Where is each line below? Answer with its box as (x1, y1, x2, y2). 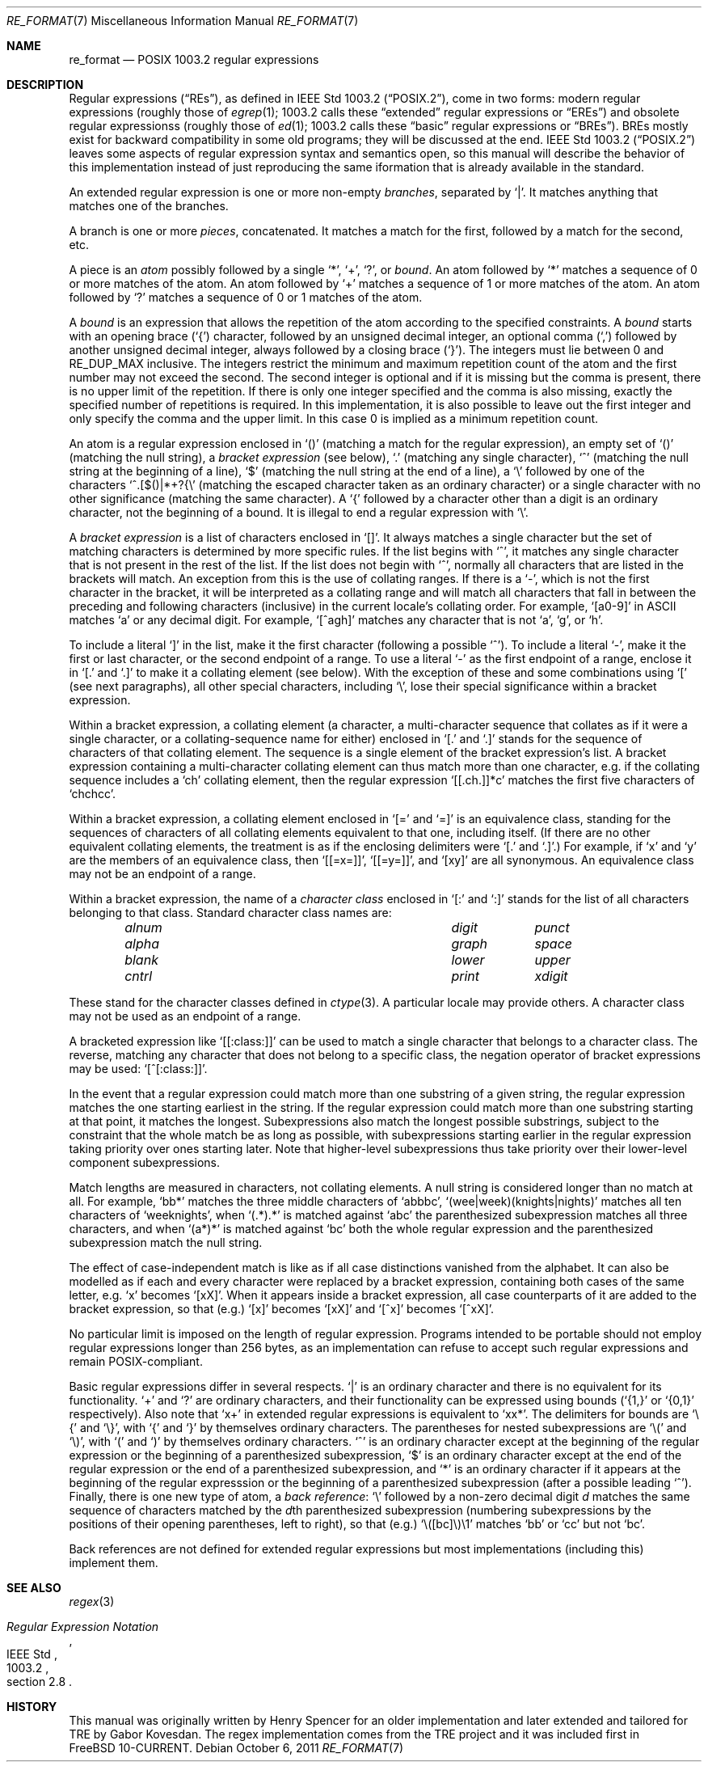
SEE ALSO (6, 1581, 61, 1595)
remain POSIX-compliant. (69, 1354, 203, 1368)
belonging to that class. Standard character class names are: (69, 906, 392, 919)
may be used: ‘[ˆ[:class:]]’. (69, 1062, 208, 1075)
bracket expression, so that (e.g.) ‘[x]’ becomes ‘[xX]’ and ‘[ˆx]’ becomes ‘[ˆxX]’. (69, 1302, 495, 1316)
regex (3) (69, 1595, 115, 1608)
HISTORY (6, 1700, 57, 1713)
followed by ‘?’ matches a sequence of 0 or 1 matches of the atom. (69, 290, 423, 304)
